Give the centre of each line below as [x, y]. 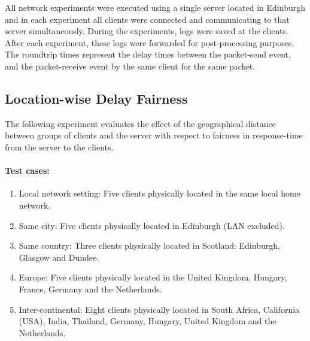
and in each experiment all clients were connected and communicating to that [147, 19]
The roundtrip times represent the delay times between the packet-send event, [148, 54]
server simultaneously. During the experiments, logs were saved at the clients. [147, 31]
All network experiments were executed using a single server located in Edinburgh [155, 7]
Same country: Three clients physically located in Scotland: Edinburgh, [149, 245]
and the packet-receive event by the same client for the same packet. [130, 66]
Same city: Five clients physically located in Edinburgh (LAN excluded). [152, 225]
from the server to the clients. [59, 147]
